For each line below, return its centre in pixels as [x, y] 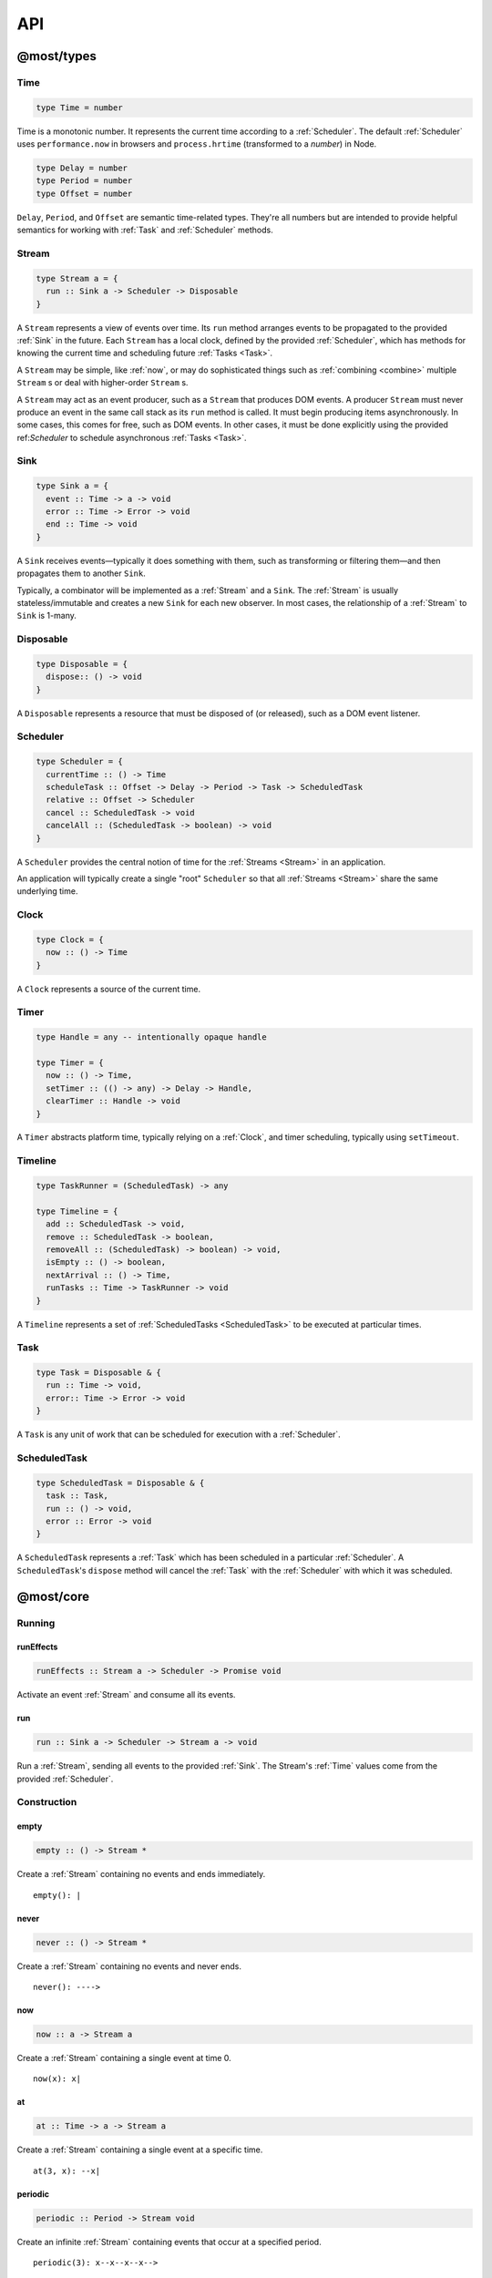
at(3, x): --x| [67, 2170]
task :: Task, [77, 1496]
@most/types [57, 56]
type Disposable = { [82, 664]
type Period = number [84, 181]
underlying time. [47, 891]
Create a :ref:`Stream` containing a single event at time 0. [124, 2057]
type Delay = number [82, 168]
